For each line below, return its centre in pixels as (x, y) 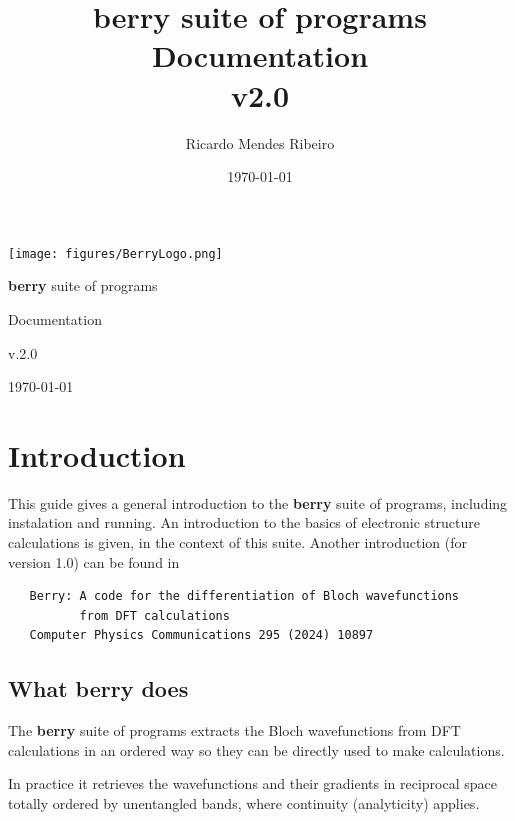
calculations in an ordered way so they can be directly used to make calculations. (256, 749)
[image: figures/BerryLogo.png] (115, 253)
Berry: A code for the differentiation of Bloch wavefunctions (244, 596)
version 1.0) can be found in (94, 561)
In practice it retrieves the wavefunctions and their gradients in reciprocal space (253, 783)
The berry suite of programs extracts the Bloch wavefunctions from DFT (234, 730)
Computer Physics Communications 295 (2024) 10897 (201, 635)
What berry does (98, 688)
